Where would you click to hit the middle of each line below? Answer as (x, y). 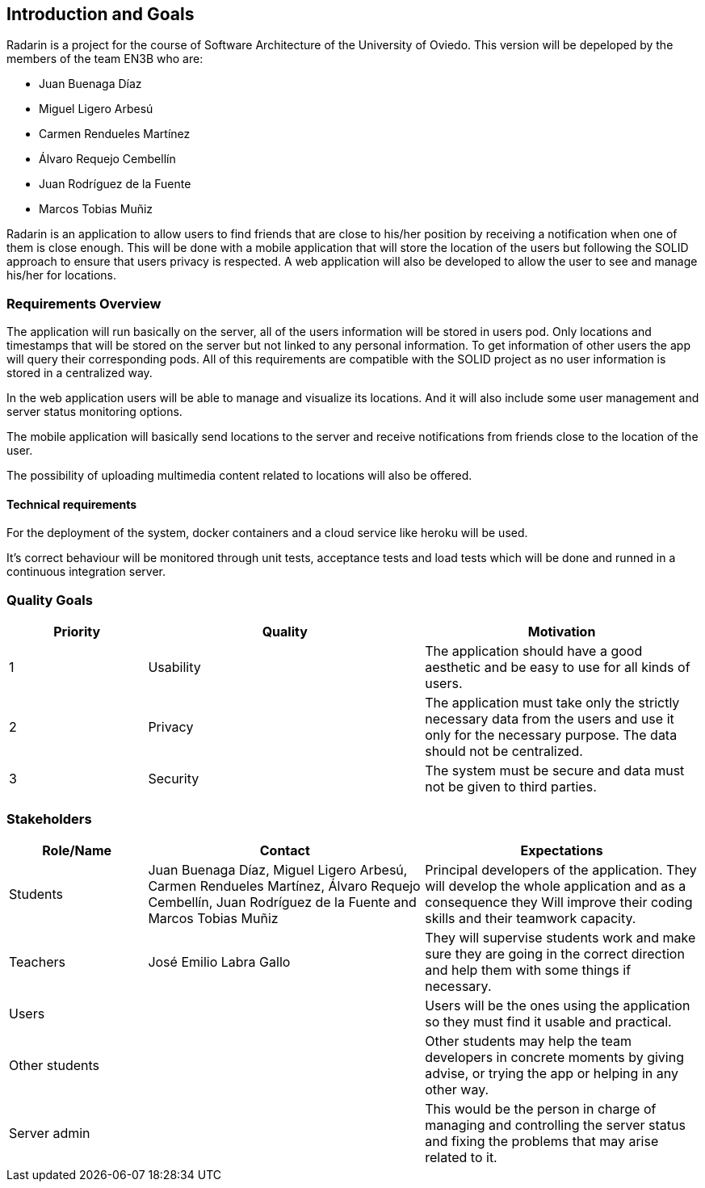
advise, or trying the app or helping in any (552, 1073)
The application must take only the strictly (552, 703)
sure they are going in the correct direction (555, 953)
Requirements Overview (84, 303)
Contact (285, 850)
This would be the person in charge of (541, 1108)
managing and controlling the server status (555, 1125)
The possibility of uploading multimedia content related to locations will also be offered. (239, 476)
